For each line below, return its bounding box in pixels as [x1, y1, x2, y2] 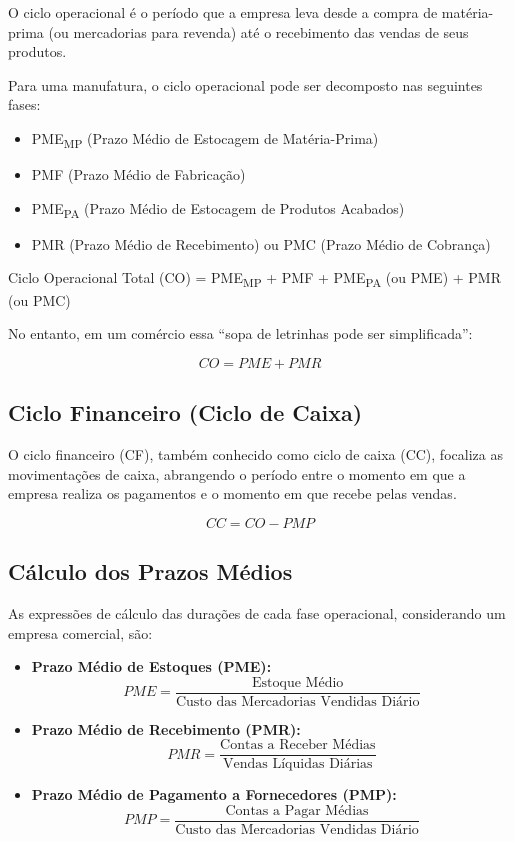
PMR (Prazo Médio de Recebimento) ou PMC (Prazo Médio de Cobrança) [31, 233, 491, 254]
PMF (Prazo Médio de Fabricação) [31, 164, 246, 185]
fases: [8, 94, 41, 115]
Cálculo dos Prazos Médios [8, 556, 293, 587]
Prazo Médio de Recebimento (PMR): [31, 718, 301, 739]
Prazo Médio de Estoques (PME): [31, 656, 272, 677]
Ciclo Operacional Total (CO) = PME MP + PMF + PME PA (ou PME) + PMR [8, 267, 501, 291]
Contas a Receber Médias [220, 738, 376, 753]
